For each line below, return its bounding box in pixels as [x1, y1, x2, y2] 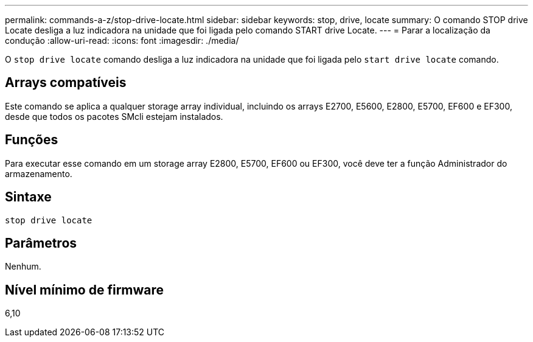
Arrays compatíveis [5, 75, 127, 91]
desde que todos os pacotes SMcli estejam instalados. [5, 111, 223, 122]
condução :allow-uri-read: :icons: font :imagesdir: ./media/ [5, 35, 239, 46]
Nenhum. [5, 261, 41, 272]
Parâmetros [5, 235, 77, 251]
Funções [5, 132, 58, 148]
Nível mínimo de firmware [5, 282, 164, 298]
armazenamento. [5, 168, 72, 179]
